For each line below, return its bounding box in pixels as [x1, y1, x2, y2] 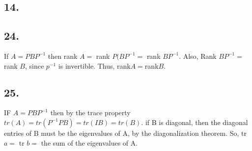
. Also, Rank [179, 50, 217, 61]
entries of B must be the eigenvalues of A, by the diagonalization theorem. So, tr [4, 127, 247, 138]
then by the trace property [50, 107, 131, 118]
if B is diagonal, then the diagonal [145, 117, 248, 127]
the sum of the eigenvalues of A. [41, 137, 138, 148]
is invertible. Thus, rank [58, 60, 131, 71]
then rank [48, 50, 78, 61]
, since [25, 60, 44, 71]
